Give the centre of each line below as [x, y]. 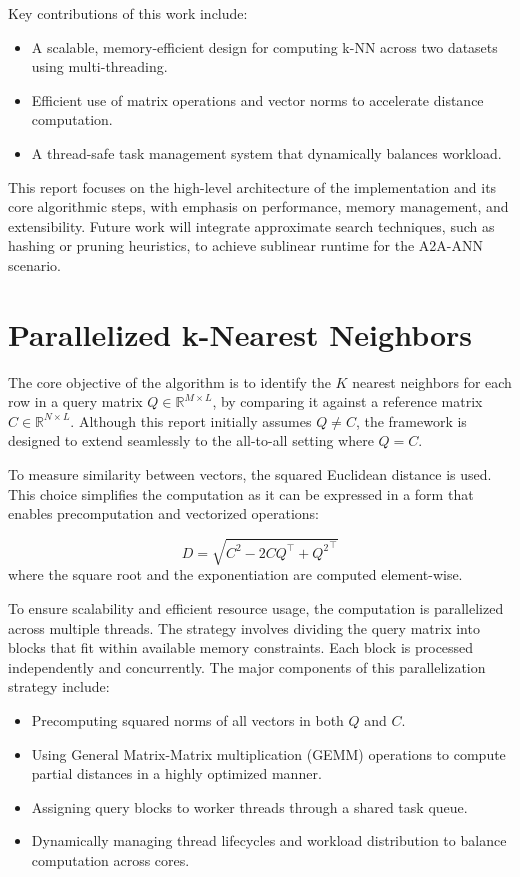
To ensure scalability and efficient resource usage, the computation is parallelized [256, 607]
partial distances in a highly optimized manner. [176, 773]
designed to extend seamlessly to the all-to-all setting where [191, 440]
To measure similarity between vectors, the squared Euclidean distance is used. [250, 474]
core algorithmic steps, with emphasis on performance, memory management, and [258, 206]
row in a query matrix [75, 401]
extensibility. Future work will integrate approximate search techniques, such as [251, 225]
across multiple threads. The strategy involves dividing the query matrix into [244, 627]
